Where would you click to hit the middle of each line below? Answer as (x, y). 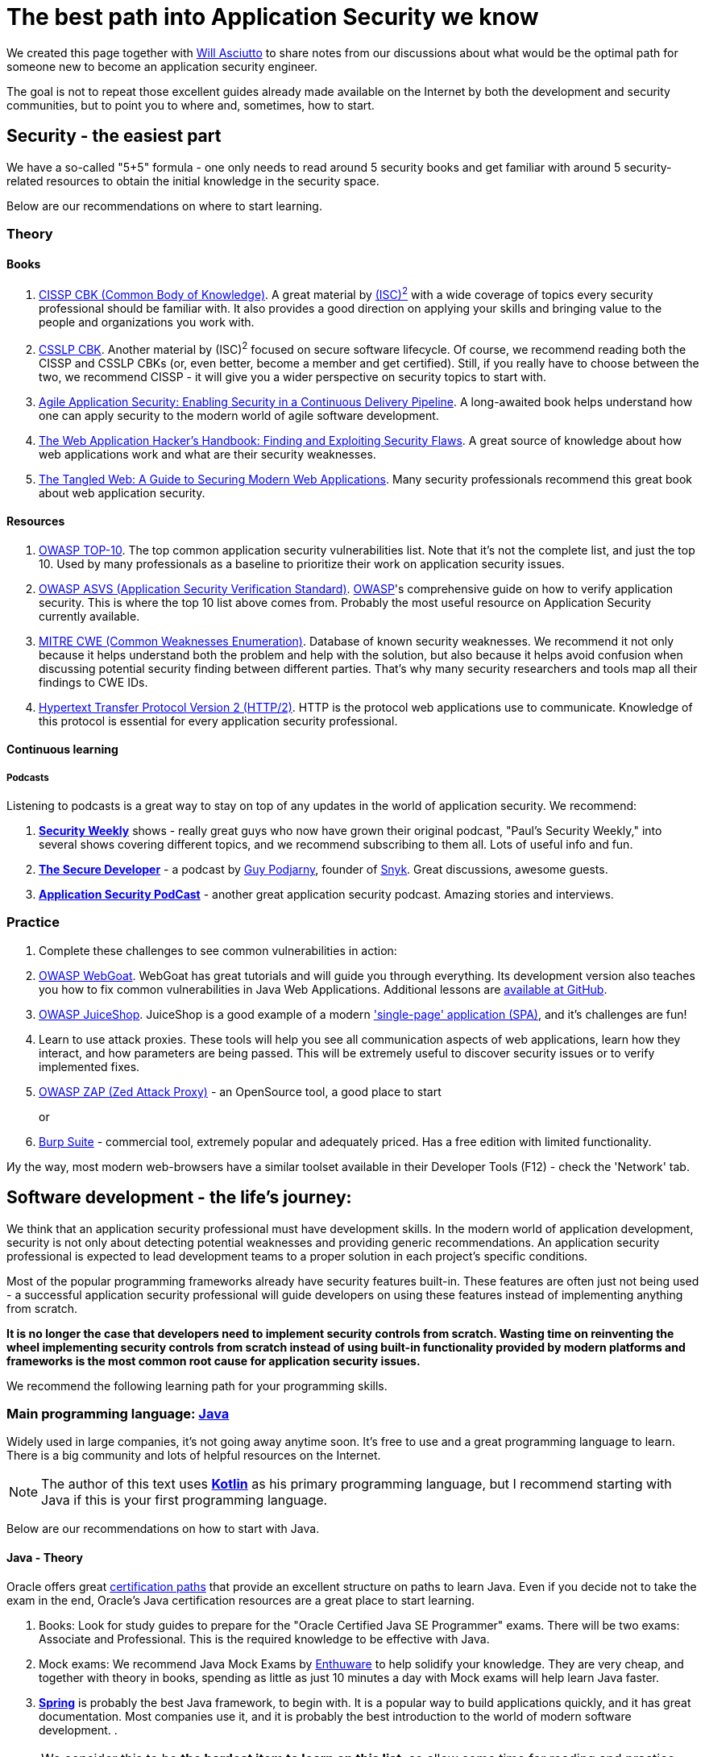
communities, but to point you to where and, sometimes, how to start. (191, 105)
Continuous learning (62, 750)
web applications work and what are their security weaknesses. (207, 454)
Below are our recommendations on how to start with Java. (163, 1529)
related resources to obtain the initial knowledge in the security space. (193, 181)
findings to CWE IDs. (93, 682)
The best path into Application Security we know (273, 17)
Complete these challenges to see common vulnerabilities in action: (218, 950)
